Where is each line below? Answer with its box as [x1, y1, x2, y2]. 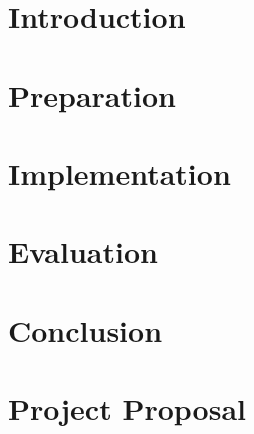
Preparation [8, 74, 176, 115]
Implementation [8, 152, 231, 193]
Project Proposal [8, 388, 246, 429]
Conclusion [8, 309, 163, 350]
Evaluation [8, 231, 158, 272]
